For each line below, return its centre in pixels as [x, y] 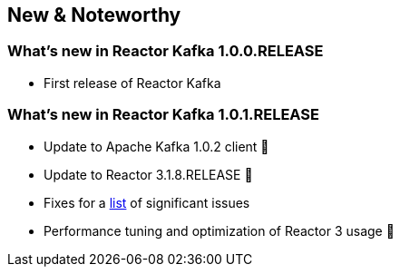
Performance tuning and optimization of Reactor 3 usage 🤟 [219, 230]
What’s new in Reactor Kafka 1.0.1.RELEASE [163, 115]
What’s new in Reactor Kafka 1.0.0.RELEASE [166, 51]
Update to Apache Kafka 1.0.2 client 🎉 [156, 146]
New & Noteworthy [94, 15]
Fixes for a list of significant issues [147, 202]
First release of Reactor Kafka [132, 83]
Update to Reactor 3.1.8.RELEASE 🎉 [148, 174]
